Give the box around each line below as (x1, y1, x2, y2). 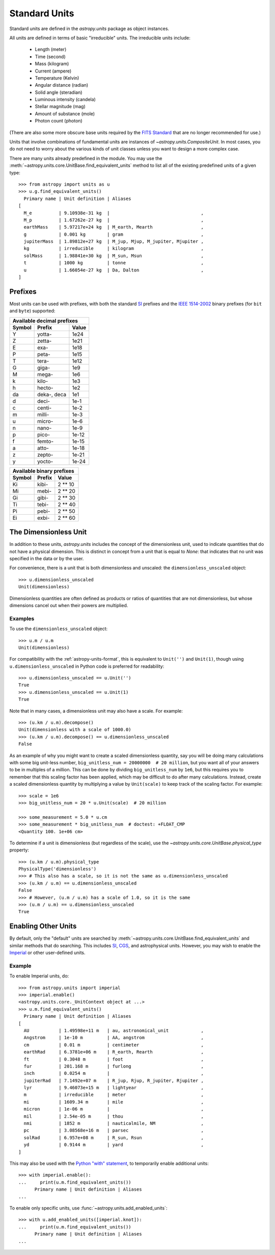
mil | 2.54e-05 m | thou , (23, 1113, 204, 1119)
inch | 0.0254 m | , (23, 1070, 204, 1076)
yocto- (37, 458, 53, 465)
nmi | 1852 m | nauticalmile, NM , (23, 1120, 204, 1126)
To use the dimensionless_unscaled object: (9, 625, 108, 632)
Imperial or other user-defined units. (9, 949, 86, 956)
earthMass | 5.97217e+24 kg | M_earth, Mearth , (23, 224, 204, 230)
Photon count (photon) (35, 118, 82, 124)
